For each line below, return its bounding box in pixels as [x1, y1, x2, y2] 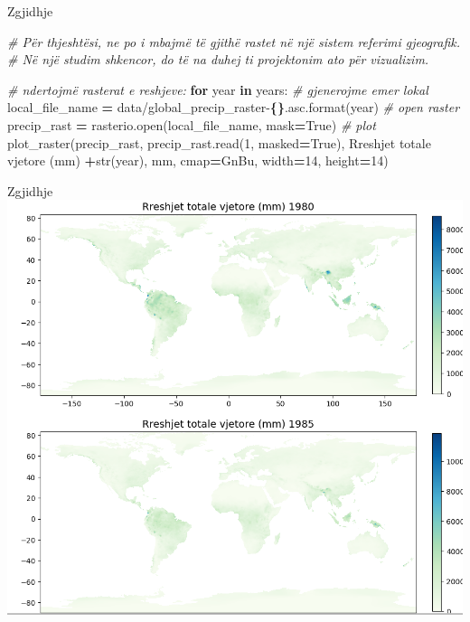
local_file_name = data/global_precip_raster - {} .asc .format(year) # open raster [7, 98, 460, 117]
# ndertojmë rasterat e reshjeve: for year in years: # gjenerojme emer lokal [7, 80, 428, 99]
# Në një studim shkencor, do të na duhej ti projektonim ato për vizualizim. [7, 50, 429, 69]
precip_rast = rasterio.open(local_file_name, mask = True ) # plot [7, 115, 376, 134]
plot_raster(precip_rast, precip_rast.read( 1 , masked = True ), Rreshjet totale [7, 133, 431, 152]
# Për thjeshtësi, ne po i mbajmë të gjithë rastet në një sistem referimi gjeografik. [7, 32, 461, 51]
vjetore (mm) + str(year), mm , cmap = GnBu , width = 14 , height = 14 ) [7, 151, 389, 170]
